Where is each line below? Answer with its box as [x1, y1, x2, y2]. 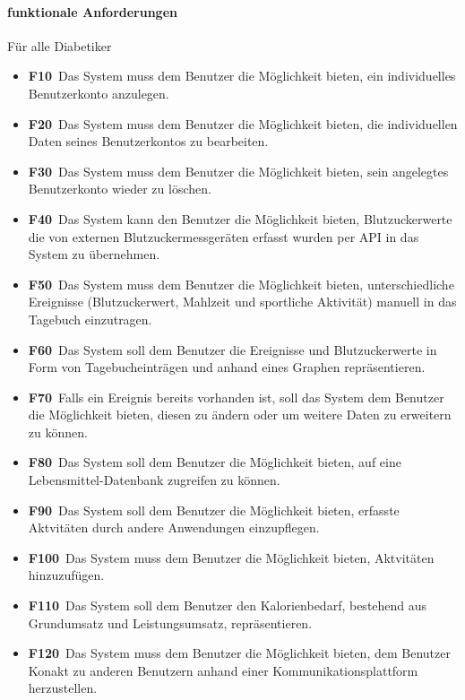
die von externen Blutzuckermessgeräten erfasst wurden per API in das [28, 227, 419, 246]
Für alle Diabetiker [7, 36, 112, 55]
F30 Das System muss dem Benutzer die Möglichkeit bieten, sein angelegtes [28, 161, 449, 180]
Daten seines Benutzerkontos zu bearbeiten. [28, 132, 269, 151]
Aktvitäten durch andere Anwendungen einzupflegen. [28, 518, 320, 537]
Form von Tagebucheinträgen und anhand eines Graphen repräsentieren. [28, 358, 426, 376]
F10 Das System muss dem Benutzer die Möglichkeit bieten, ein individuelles [28, 66, 456, 85]
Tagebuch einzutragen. [28, 309, 152, 328]
